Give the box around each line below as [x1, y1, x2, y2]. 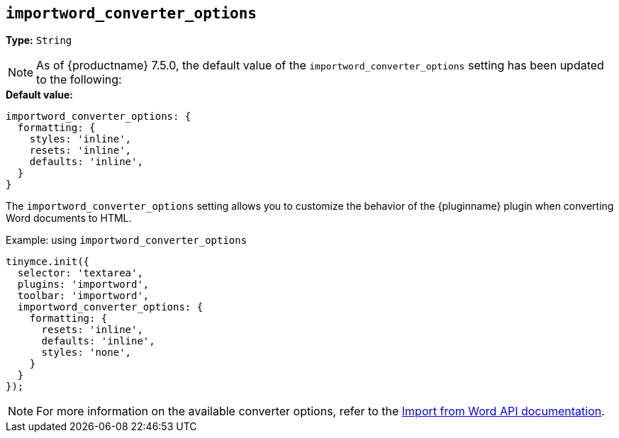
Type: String [6, 34, 72, 47]
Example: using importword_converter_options [6, 234, 247, 247]
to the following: [36, 72, 122, 87]
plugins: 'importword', [17, 279, 150, 291]
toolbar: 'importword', [17, 290, 150, 302]
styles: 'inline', [29, 133, 132, 145]
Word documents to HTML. [6, 212, 132, 225]
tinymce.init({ [6, 256, 90, 268]
